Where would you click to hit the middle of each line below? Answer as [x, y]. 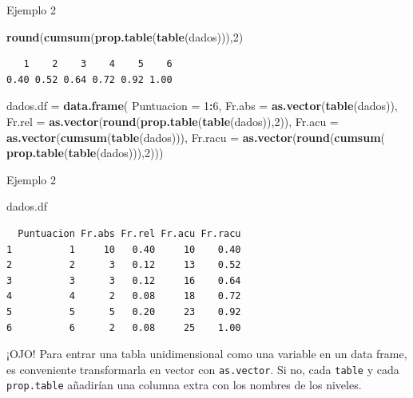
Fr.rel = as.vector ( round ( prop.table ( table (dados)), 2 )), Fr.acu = [173, 121]
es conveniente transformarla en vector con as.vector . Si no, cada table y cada [203, 369]
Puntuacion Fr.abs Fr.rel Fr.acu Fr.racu [129, 233]
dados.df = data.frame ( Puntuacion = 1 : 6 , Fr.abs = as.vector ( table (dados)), [202, 106]
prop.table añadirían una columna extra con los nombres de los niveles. [184, 385]
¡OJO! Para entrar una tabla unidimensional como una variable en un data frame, [207, 354]
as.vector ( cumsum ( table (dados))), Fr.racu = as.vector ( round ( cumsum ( [196, 137]
